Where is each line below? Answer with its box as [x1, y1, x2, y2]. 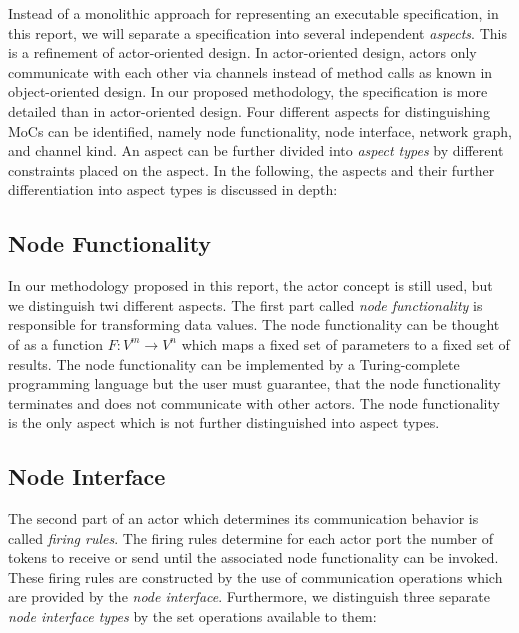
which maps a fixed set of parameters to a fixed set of [181, 333, 510, 354]
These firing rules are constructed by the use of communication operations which [8, 566, 503, 587]
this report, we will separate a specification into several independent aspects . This [8, 22, 507, 43]
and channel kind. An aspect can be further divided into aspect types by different [8, 140, 504, 161]
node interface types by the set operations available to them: [8, 606, 377, 627]
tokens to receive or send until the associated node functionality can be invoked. [8, 547, 499, 568]
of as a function [8, 333, 103, 354]
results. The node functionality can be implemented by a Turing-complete [8, 353, 460, 374]
